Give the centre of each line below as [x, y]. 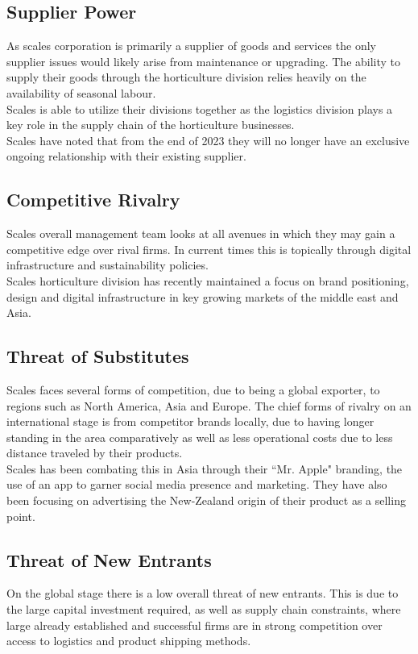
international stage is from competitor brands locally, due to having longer [190, 421]
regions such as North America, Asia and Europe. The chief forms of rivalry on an [209, 405]
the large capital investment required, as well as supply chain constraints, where [204, 609]
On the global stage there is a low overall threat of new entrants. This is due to [203, 593]
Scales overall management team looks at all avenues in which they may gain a [201, 233]
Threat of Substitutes [98, 356]
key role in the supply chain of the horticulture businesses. [151, 125]
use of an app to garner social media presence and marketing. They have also [197, 484]
